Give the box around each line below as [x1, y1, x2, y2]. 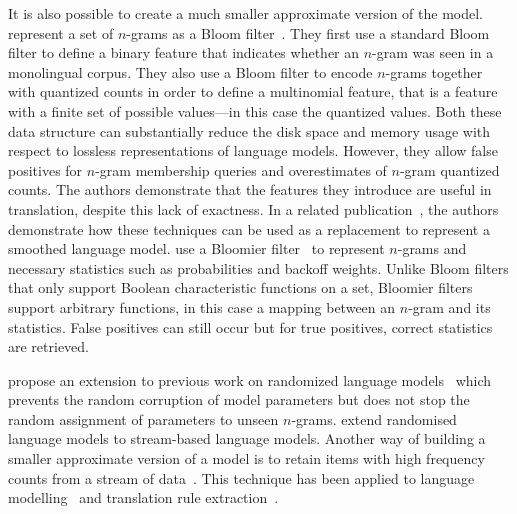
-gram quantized [399, 159, 500, 180]
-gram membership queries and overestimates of [95, 159, 387, 180]
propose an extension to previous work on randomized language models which [8, 369, 492, 390]
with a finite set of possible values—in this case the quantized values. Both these [8, 100, 502, 121]
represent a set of [8, 22, 114, 43]
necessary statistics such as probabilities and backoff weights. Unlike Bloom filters [8, 257, 509, 278]
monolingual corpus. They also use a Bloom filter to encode [8, 61, 373, 82]
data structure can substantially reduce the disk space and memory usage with [8, 120, 491, 141]
